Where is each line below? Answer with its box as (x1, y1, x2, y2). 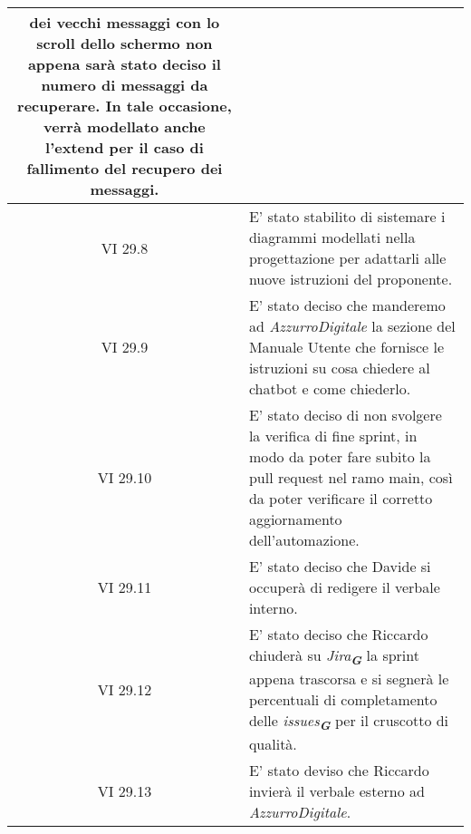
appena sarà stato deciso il (27, 53, 221, 74)
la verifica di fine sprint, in (248, 425, 418, 446)
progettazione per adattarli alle (248, 247, 447, 268)
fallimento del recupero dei (26, 158, 223, 179)
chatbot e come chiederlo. (248, 378, 411, 399)
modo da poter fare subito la (248, 446, 431, 467)
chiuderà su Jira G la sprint (248, 645, 419, 669)
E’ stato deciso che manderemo (248, 295, 446, 315)
